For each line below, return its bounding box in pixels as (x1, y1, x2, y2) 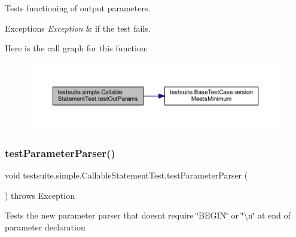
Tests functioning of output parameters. (5, 2, 151, 14)
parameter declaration (5, 221, 86, 233)
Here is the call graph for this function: (5, 42, 148, 54)
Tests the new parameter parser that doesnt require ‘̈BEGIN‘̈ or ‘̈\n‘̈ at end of (5, 209, 291, 221)
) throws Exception (5, 189, 75, 201)
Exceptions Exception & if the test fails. (5, 21, 151, 34)
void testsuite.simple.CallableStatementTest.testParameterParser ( (5, 169, 248, 181)
